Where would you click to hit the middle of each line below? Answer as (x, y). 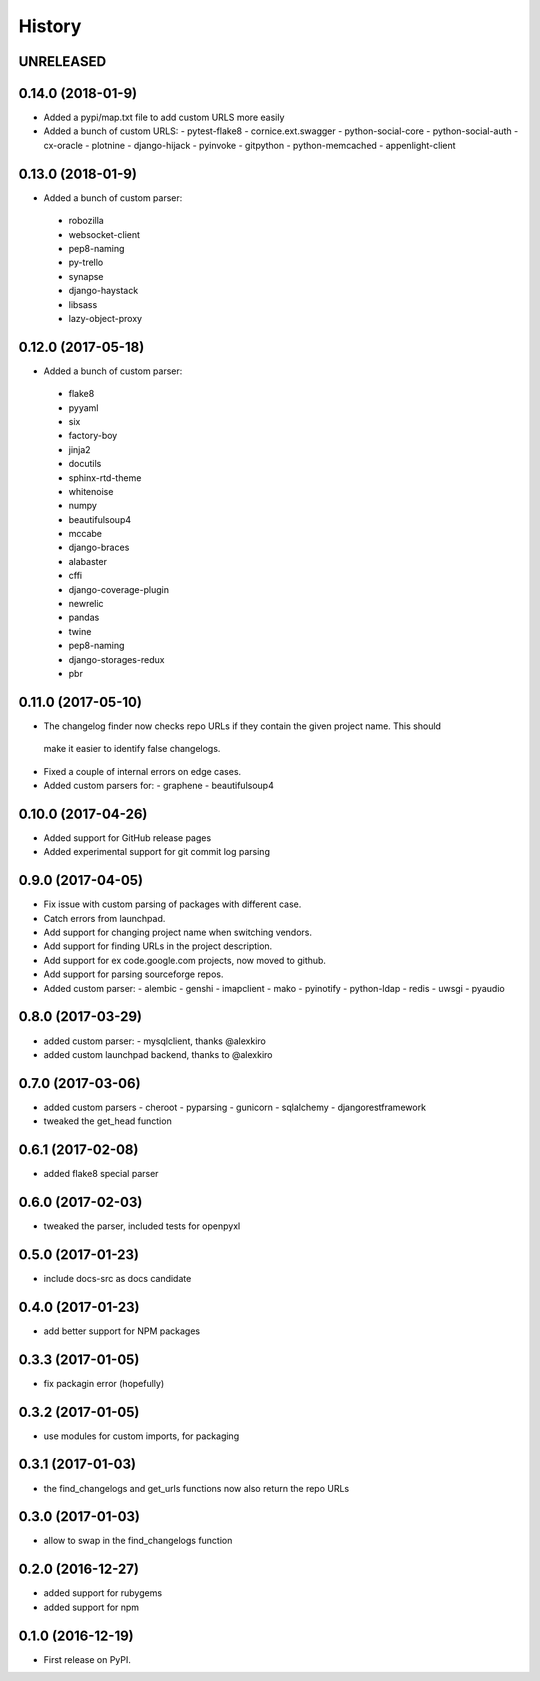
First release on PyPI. (87, 1659)
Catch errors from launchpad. (104, 918)
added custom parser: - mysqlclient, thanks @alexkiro (155, 1041)
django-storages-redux (116, 659)
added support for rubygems (103, 1593)
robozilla (86, 221)
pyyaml (83, 407)
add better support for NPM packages (121, 1331)
